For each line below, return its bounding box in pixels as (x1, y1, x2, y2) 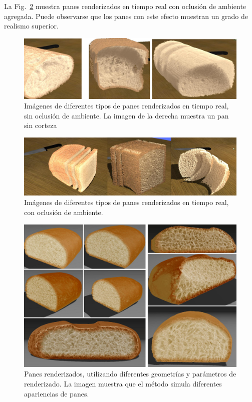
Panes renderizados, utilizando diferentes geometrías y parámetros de (24, 368, 236, 379)
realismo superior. (4, 20, 59, 31)
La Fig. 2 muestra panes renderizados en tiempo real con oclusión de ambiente (4, 1, 246, 11)
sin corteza (24, 120, 57, 130)
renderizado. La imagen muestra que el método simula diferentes (24, 378, 222, 389)
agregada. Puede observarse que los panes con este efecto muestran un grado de (4, 10, 248, 21)
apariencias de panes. (24, 388, 89, 398)
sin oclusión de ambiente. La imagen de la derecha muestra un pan (24, 110, 229, 120)
